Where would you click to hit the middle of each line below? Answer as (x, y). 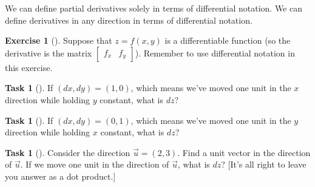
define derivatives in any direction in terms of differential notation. (129, 20)
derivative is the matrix (49, 53)
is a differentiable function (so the (228, 40)
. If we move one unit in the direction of (95, 164)
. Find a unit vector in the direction (244, 152)
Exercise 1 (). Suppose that (59, 40)
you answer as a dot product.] (60, 176)
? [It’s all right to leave (264, 164)
